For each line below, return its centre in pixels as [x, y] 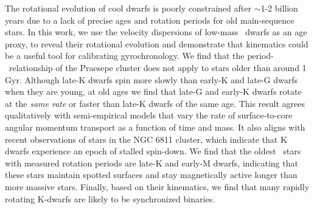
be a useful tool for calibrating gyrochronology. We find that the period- [139, 56]
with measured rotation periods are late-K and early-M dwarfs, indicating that [152, 163]
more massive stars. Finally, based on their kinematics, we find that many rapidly [157, 186]
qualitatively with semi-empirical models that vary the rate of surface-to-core [149, 115]
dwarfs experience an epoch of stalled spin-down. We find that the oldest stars [153, 151]
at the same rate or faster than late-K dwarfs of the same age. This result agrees [155, 103]
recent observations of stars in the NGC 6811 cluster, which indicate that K [146, 139]
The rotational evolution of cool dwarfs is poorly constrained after [128, 8]
